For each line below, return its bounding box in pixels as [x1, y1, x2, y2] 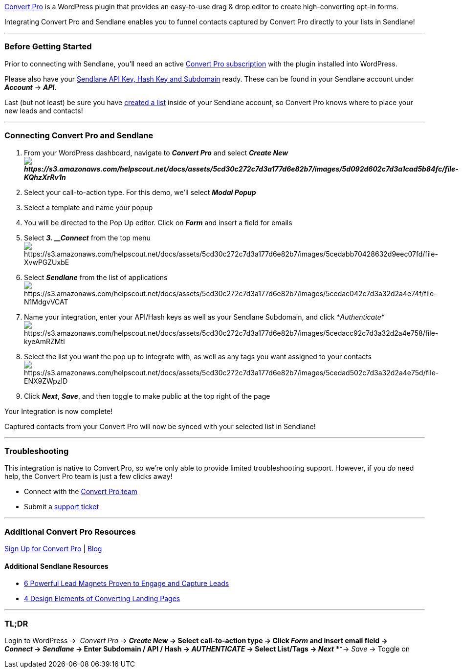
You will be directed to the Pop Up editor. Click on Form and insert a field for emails [24, 218, 292, 227]
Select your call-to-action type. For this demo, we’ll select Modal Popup [24, 188, 256, 196]
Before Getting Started [4, 42, 92, 52]
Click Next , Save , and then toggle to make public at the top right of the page [24, 391, 270, 400]
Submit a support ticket [24, 502, 99, 511]
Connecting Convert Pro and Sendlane [4, 130, 154, 141]
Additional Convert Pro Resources [4, 526, 136, 537]
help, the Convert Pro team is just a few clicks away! [4, 472, 173, 481]
